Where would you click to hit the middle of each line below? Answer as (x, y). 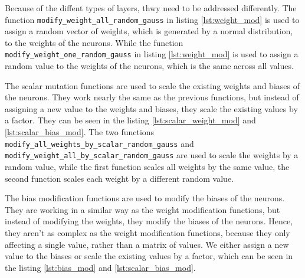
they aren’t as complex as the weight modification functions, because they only (147, 232)
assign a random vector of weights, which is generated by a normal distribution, (149, 31)
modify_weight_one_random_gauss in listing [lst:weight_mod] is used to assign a (152, 54)
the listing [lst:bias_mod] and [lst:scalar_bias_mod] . (100, 267)
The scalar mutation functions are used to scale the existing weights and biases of (152, 85)
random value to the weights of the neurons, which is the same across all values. (149, 66)
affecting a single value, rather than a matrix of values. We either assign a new (147, 244)
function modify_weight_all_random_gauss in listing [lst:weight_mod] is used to (152, 19)
